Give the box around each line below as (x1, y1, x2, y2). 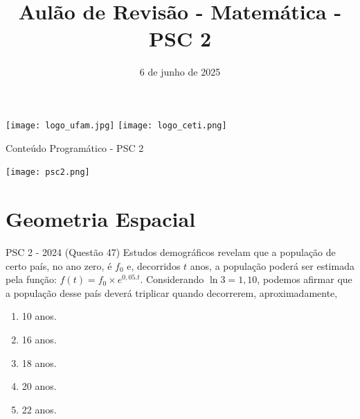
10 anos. (21, 309, 57, 323)
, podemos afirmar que (257, 272, 352, 287)
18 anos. (21, 355, 57, 370)
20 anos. (21, 379, 57, 393)
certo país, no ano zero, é (6, 258, 112, 273)
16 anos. (21, 332, 57, 346)
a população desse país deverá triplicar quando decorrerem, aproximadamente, (6, 285, 338, 300)
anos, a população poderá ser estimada (190, 258, 354, 273)
